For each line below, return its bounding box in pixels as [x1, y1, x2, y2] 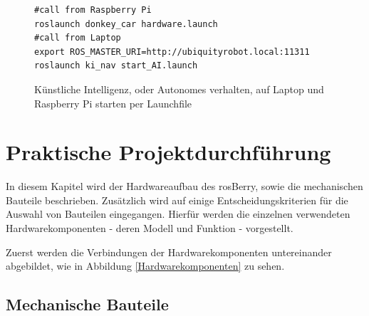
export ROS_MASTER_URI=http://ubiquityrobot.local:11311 [34, 46, 310, 57]
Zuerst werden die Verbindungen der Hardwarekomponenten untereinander [6, 244, 332, 259]
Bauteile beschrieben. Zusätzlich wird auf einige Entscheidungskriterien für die [6, 192, 348, 207]
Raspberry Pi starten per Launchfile [34, 95, 192, 110]
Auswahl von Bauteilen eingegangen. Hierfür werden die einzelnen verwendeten [6, 206, 350, 221]
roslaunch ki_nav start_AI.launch [34, 60, 198, 71]
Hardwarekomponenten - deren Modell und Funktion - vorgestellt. [6, 221, 293, 236]
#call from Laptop [34, 33, 121, 43]
